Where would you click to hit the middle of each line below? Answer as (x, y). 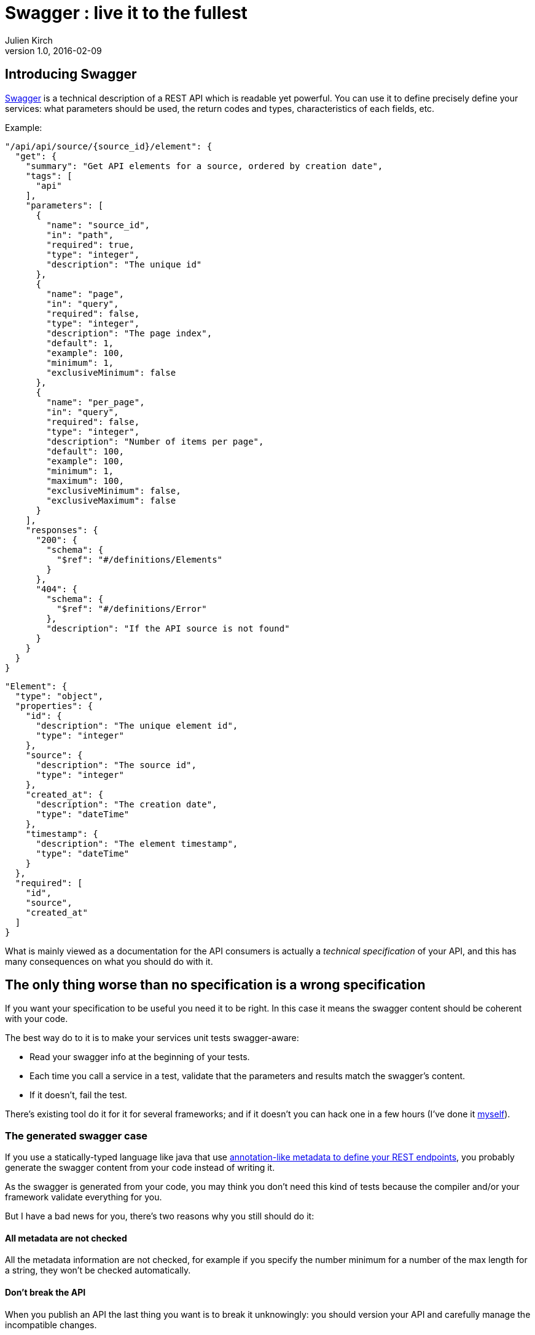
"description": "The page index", (129, 333)
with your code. (37, 1019)
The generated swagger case (76, 1135)
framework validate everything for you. (84, 1197)
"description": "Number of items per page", (155, 441)
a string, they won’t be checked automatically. (98, 1270)
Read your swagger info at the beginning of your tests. (140, 1057)
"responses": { (62, 530)
